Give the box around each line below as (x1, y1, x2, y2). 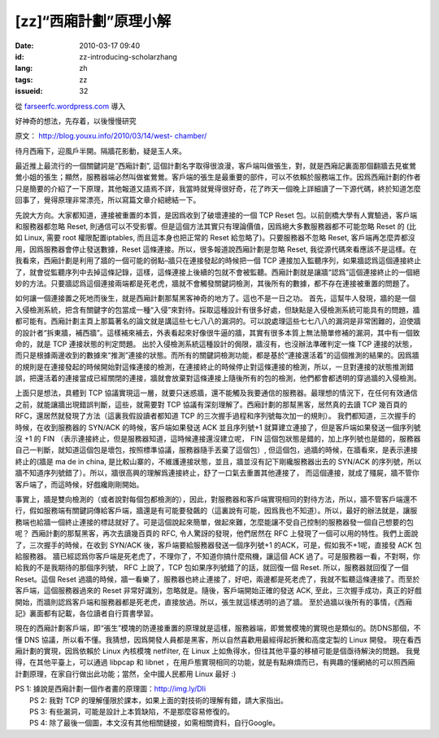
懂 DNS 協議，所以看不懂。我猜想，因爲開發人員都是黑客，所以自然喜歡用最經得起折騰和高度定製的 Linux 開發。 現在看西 (15, 635, 422, 644)
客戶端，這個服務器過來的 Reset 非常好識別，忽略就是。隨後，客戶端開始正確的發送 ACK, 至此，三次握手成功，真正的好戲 (15, 586, 422, 595)
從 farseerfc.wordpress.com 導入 (15, 101, 126, 111)
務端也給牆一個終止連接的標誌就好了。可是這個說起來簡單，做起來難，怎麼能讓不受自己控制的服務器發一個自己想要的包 (15, 517, 414, 527)
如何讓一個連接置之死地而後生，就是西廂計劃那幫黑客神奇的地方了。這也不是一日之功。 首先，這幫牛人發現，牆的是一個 (15, 293, 416, 303)
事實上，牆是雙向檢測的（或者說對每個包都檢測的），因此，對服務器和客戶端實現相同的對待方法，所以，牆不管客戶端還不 (15, 494, 418, 504)
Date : (15, 41, 34, 51)
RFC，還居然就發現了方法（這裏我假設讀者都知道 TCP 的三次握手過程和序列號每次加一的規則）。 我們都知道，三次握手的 (15, 411, 416, 421)
